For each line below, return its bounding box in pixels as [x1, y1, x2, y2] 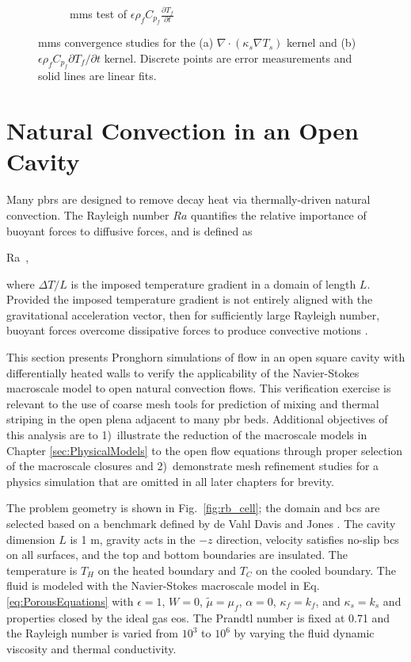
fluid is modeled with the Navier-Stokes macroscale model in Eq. [6, 577, 320, 594]
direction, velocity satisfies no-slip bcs [216, 530, 399, 547]
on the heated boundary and [97, 561, 236, 578]
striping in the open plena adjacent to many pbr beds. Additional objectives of [6, 411, 388, 427]
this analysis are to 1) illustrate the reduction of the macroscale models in [6, 427, 367, 443]
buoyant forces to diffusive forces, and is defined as [6, 222, 253, 239]
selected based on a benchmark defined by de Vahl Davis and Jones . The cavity [6, 515, 396, 531]
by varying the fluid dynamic [234, 625, 375, 641]
